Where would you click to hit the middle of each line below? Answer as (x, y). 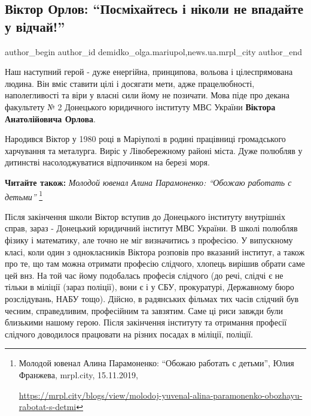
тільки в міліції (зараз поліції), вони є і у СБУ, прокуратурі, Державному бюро (150, 287)
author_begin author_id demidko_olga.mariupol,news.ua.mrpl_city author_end (153, 51)
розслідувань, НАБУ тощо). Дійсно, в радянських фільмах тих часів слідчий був (152, 298)
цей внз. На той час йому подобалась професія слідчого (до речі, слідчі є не (144, 275)
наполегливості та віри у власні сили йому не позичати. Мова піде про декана (147, 95)
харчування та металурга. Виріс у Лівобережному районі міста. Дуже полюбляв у (154, 150)
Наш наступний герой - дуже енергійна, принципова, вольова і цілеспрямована (149, 72)
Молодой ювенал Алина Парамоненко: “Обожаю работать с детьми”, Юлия (156, 363)
